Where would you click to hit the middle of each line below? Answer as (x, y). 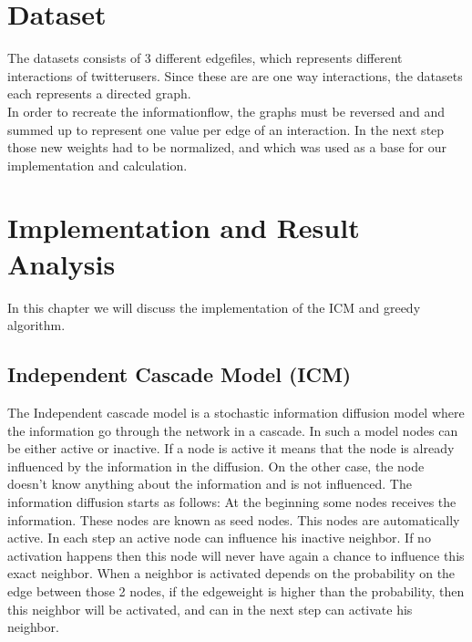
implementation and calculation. (97, 165)
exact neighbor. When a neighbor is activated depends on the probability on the (231, 573)
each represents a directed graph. (99, 93)
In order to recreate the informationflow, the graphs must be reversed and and (226, 111)
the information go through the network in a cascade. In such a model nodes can (233, 430)
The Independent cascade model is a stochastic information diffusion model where (236, 412)
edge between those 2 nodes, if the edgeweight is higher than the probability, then (236, 590)
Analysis (62, 263)
